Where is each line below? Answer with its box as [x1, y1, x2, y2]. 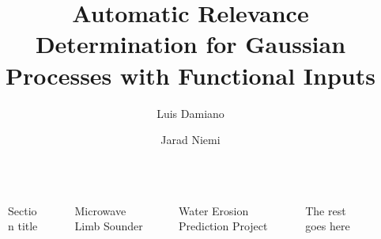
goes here [305, 218, 350, 234]
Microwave [74, 202, 126, 218]
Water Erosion [178, 202, 249, 218]
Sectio [8, 202, 37, 218]
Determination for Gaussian [35, 28, 346, 60]
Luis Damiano [157, 104, 224, 121]
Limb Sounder [74, 218, 143, 234]
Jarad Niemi [160, 131, 221, 148]
